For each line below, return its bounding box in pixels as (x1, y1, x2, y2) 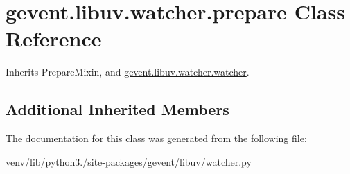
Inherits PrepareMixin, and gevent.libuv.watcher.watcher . (6, 64, 250, 79)
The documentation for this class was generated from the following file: (6, 131, 307, 146)
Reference (6, 24, 102, 53)
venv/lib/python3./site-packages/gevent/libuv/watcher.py (6, 154, 252, 168)
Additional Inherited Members (6, 98, 229, 120)
